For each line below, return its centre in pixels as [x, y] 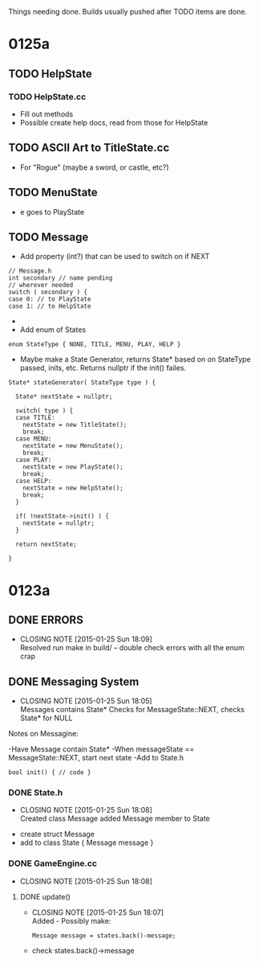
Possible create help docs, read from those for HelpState [114, 122]
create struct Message [57, 834]
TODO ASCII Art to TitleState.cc [89, 148]
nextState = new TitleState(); [75, 425]
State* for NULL [47, 718]
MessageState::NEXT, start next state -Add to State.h [96, 758]
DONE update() [45, 896]
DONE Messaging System [74, 681]
